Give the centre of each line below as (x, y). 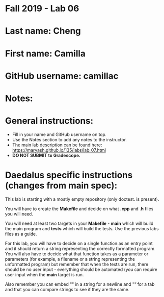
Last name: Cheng (43, 31)
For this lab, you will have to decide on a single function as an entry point (79, 243)
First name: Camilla (45, 53)
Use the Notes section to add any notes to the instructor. (69, 139)
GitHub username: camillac (62, 76)
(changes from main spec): (61, 186)
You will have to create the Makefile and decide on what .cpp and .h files (79, 209)
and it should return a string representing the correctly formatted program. (80, 248)
